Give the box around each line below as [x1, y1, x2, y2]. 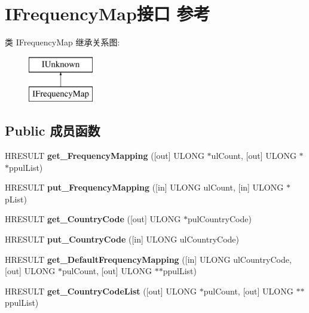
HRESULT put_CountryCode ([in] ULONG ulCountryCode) [5, 233, 240, 246]
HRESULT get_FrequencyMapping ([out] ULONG [5, 149, 204, 162]
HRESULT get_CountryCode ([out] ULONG [5, 213, 181, 225]
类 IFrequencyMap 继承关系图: [5, 36, 120, 48]
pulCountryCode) [187, 213, 252, 225]
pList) [5, 192, 27, 205]
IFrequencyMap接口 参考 [5, 1, 210, 26]
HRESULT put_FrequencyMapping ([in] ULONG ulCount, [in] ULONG [5, 181, 284, 194]
